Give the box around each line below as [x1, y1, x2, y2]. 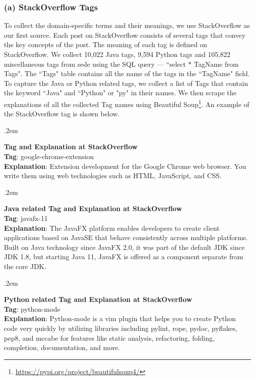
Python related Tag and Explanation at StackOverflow [4, 294, 192, 304]
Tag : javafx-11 [4, 213, 48, 223]
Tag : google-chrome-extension [4, 151, 94, 161]
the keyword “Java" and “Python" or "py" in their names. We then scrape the [4, 87, 237, 98]
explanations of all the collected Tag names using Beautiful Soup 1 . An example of [4, 97, 250, 109]
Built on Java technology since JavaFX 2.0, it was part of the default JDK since [4, 242, 245, 252]
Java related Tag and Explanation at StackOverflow [4, 203, 182, 214]
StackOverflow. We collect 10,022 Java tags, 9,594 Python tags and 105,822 [4, 49, 230, 59]
